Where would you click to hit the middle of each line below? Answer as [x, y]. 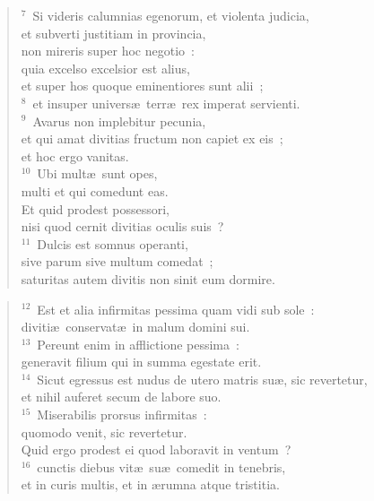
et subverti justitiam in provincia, [113, 33]
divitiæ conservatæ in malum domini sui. [135, 327]
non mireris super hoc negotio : [108, 51]
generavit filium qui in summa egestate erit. [141, 362]
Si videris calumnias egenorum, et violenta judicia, [171, 15]
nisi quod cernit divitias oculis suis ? [122, 226]
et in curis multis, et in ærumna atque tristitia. [150, 484]
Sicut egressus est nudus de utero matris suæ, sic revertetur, [202, 379]
